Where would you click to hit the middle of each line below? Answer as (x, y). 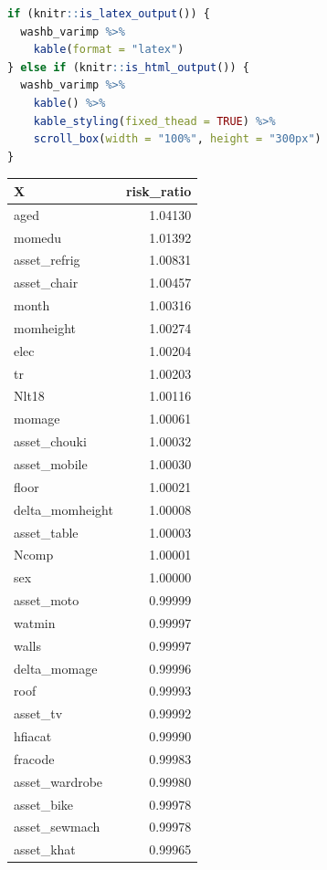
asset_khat (45, 849)
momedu (38, 237)
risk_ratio (158, 190)
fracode (34, 758)
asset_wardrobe (58, 781)
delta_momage (56, 668)
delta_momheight (63, 509)
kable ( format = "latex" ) (109, 50)
